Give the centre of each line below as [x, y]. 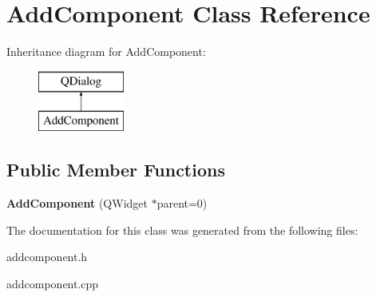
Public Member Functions [116, 170]
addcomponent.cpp [53, 283]
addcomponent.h [47, 257]
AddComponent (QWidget [77, 203]
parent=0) [182, 203]
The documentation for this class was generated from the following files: [182, 230]
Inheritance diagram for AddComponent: [106, 51]
